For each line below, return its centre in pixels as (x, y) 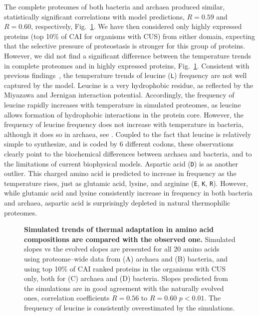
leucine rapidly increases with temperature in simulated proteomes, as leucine (123, 104)
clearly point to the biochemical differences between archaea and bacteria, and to (128, 153)
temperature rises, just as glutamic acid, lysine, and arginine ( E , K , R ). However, (126, 183)
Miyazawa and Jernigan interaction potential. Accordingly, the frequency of (119, 95)
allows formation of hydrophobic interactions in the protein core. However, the (124, 114)
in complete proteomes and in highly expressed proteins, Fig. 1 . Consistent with (127, 65)
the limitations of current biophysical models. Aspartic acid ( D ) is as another (121, 163)
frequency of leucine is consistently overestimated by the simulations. (129, 307)
